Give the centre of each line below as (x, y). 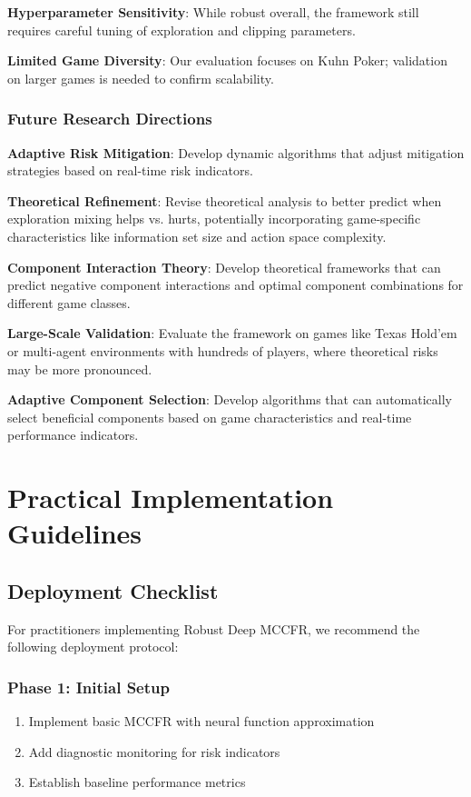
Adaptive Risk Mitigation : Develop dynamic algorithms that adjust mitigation (236, 152)
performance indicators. (73, 435)
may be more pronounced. (80, 369)
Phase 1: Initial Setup (88, 687)
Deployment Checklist (113, 590)
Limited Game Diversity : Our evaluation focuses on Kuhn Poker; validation (227, 60)
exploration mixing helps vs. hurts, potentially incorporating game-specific (214, 219)
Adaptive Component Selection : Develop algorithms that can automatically (230, 399)
